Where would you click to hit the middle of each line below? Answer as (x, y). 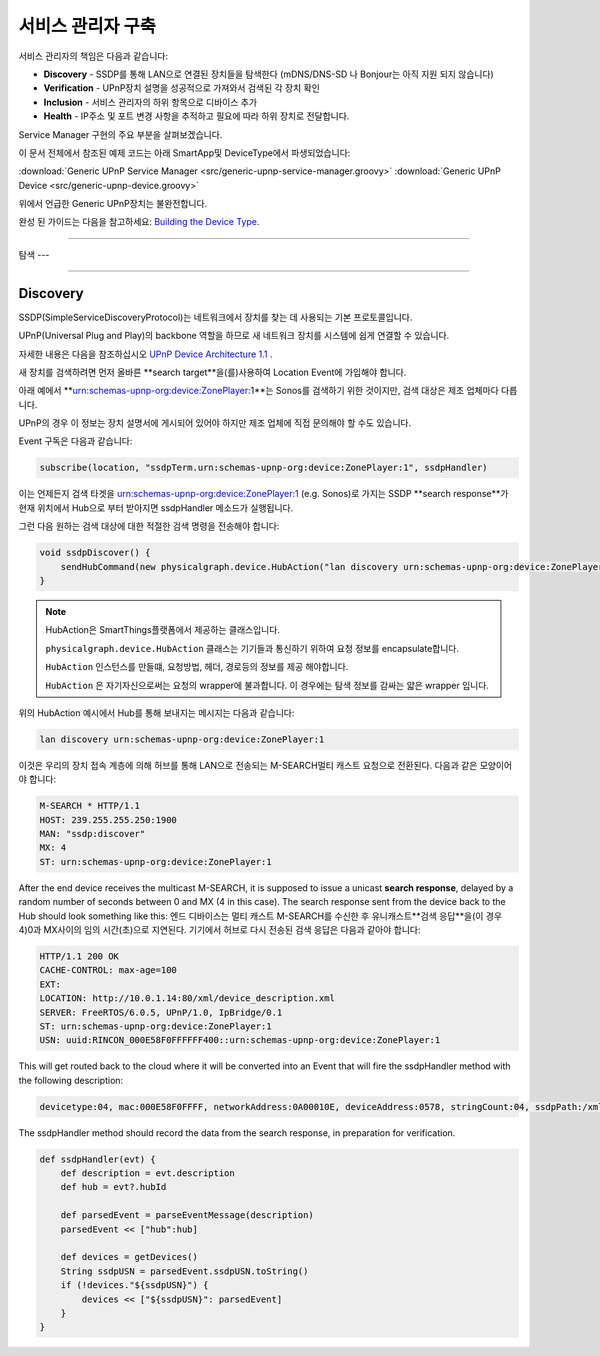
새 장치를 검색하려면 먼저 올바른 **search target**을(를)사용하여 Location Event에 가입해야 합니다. (212, 372)
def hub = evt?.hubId (113, 1187)
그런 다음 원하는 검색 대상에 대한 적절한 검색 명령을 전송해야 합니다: (149, 526)
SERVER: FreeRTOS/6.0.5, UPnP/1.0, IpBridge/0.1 (161, 1012)
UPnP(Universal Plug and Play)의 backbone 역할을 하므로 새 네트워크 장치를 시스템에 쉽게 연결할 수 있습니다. (234, 336)
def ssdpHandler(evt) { (98, 1159)
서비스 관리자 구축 (87, 26)
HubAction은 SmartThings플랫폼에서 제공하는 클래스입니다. (162, 630)
